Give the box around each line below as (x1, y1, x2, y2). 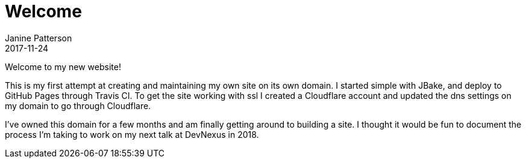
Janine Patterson (5, 32, 72, 43)
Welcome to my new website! (5, 61, 121, 72)
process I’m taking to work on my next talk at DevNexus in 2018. (5, 129, 259, 140)
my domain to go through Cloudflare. (5, 100, 151, 111)
